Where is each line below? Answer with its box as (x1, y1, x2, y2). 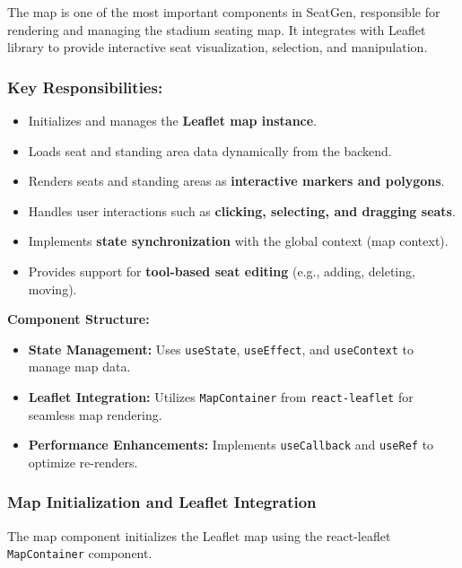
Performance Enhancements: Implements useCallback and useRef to (28, 435, 434, 454)
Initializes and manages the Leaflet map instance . (28, 111, 318, 129)
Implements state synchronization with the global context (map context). (28, 232, 449, 250)
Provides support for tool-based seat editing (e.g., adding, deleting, (28, 261, 415, 280)
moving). (28, 279, 77, 298)
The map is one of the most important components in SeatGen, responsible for (7, 3, 440, 21)
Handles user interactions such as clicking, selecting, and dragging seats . (28, 201, 456, 220)
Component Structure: (7, 310, 150, 328)
